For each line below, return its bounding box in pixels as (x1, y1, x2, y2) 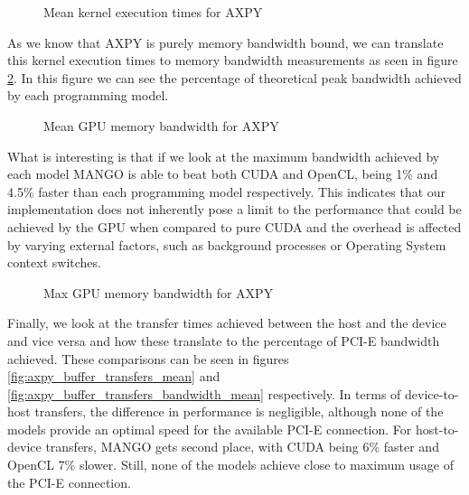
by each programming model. (7, 86, 169, 105)
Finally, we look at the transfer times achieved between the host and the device (7, 313, 446, 332)
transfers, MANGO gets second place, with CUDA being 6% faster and (45, 437, 439, 456)
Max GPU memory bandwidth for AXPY (43, 283, 274, 302)
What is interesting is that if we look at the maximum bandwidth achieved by (7, 146, 440, 165)
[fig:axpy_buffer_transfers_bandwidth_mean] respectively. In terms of (7, 384, 401, 403)
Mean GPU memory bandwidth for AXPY (43, 116, 279, 135)
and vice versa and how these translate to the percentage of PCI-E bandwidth (7, 331, 440, 350)
